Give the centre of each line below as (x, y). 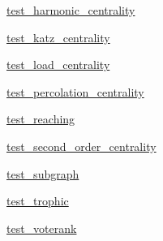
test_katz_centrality (58, 37)
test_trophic (38, 201)
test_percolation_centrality (75, 91)
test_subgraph (43, 173)
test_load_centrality (58, 65)
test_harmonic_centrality (71, 10)
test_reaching (41, 119)
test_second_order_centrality (81, 146)
